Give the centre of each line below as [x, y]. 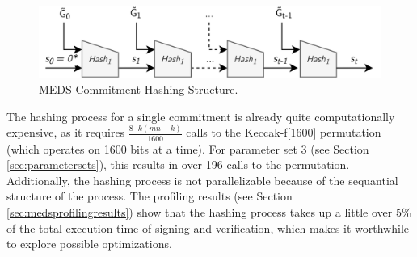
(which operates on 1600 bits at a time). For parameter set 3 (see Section [188, 148]
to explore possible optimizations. [89, 244]
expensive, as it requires [66, 132]
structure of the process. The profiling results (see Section [150, 196]
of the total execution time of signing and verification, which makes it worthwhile [208, 228]
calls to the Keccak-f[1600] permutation [284, 132]
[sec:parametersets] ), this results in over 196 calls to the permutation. [178, 164]
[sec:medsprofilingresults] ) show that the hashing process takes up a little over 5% [209, 211]
